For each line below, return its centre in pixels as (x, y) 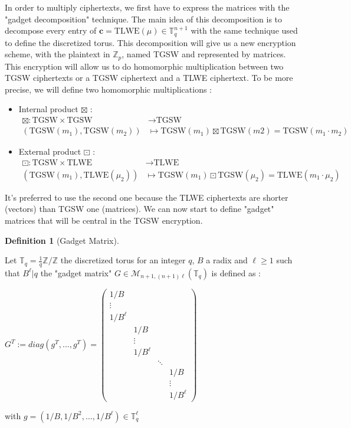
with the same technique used (244, 30)
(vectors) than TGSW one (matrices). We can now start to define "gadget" (140, 209)
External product (50, 151)
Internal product (48, 109)
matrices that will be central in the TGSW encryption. (104, 220)
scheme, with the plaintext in (58, 54)
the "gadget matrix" (76, 272)
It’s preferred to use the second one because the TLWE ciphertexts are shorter (147, 197)
